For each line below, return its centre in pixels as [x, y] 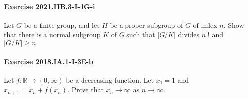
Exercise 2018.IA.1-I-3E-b [49, 61]
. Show [234, 25]
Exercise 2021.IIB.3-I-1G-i [50, 6]
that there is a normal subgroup [52, 35]
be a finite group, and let [62, 25]
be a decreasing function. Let [110, 80]
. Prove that [85, 89]
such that [141, 35]
